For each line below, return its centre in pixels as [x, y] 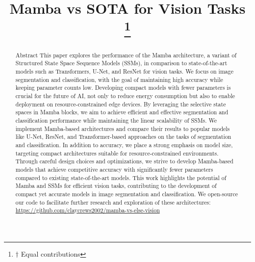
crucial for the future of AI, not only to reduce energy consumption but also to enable [125, 95]
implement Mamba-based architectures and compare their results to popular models [123, 128]
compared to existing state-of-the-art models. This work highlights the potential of [121, 177]
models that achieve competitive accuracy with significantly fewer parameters [114, 169]
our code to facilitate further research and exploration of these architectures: [113, 202]
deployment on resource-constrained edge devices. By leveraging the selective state [121, 104]
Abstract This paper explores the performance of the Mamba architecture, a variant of [126, 55]
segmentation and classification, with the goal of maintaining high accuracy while [119, 79]
